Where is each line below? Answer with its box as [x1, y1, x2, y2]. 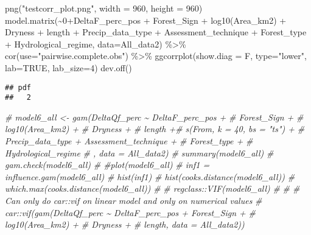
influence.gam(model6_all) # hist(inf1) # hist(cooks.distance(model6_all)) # [5, 170, 295, 183]
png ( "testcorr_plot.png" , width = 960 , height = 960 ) [5, 2, 203, 14]
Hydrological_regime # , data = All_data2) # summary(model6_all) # [5, 146, 274, 159]
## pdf [5, 83, 31, 92]
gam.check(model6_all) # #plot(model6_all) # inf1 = [5, 158, 210, 171]
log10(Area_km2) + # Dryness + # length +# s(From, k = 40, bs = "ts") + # [5, 122, 305, 135]
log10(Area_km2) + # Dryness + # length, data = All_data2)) [5, 218, 245, 231]
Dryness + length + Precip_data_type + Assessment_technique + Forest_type [5, 26, 307, 38]
